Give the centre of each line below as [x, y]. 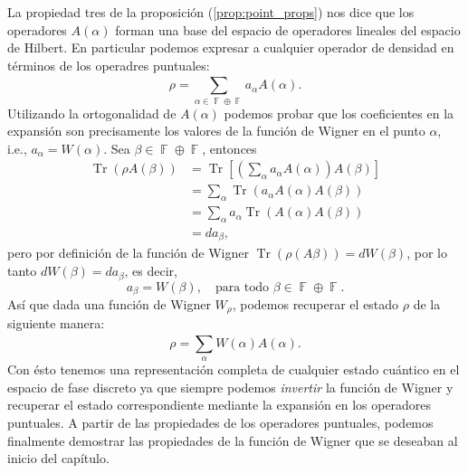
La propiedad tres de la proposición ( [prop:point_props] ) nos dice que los [211, 12]
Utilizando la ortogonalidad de [92, 113]
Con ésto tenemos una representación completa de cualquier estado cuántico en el [234, 369]
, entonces [229, 148]
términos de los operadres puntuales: [109, 65]
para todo [242, 287]
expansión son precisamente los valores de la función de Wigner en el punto [216, 131]
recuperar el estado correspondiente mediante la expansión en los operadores [220, 405]
